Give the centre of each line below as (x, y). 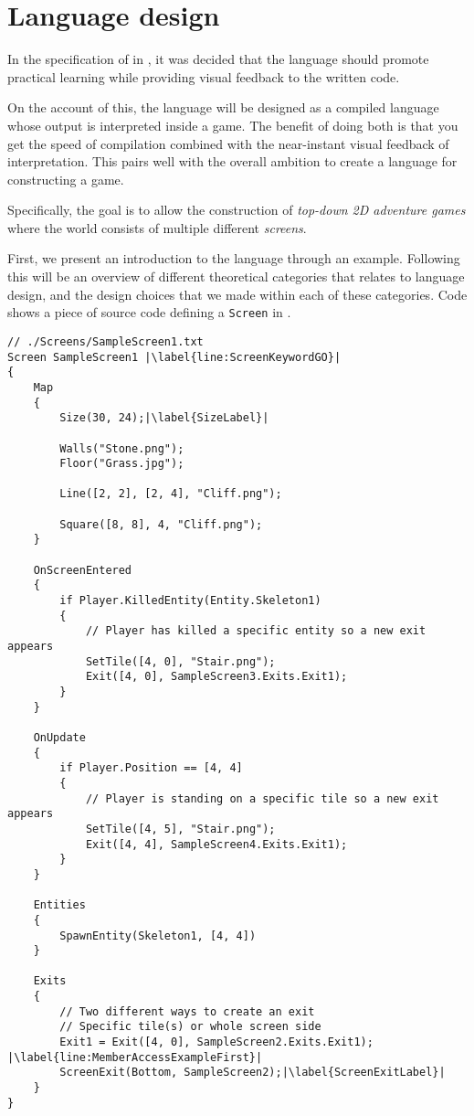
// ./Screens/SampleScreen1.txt (105, 341)
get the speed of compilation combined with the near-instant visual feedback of (228, 143)
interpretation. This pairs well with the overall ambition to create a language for (232, 161)
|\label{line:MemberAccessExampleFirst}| (135, 1057)
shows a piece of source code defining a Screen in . (149, 312)
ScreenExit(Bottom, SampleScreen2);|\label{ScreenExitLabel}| (253, 1073)
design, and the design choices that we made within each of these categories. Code (237, 294)
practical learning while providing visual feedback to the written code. (204, 76)
